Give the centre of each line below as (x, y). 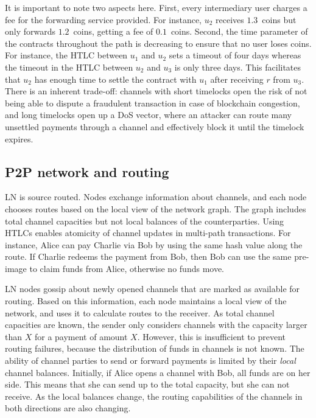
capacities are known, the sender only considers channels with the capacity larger (156, 325)
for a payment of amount (81, 336)
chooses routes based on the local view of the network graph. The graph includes (156, 208)
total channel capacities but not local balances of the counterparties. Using (145, 221)
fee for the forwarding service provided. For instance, (103, 19)
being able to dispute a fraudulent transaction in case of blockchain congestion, (153, 103)
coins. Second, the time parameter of (239, 31)
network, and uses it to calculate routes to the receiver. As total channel (140, 312)
